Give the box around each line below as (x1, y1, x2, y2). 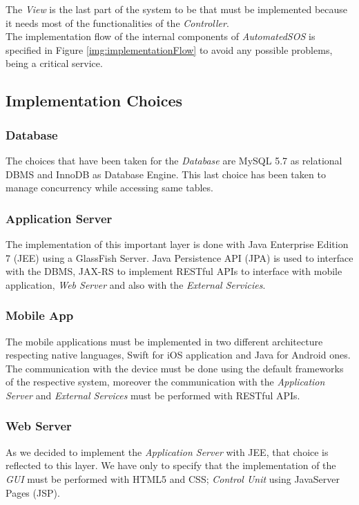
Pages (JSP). (6, 485, 60, 499)
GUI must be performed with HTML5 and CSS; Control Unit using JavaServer (6, 471, 340, 486)
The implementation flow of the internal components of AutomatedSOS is (6, 29, 316, 44)
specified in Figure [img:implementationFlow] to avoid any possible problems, (6, 42, 333, 57)
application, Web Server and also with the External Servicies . (6, 277, 266, 292)
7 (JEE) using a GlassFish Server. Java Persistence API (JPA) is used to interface (6, 250, 353, 265)
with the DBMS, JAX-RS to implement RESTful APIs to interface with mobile (6, 264, 342, 278)
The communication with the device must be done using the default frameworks (6, 361, 344, 375)
